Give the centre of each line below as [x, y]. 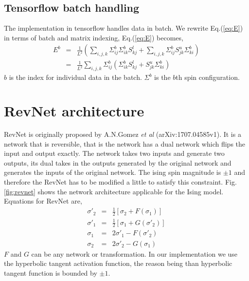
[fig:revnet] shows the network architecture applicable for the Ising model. [114, 191]
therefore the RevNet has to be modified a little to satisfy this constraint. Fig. [120, 181]
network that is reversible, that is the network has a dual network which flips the [125, 143]
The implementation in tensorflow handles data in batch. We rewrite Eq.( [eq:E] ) [124, 28]
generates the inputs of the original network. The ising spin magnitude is [113, 172]
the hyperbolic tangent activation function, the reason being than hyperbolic [118, 263]
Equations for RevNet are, [43, 201]
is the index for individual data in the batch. [75, 77]
